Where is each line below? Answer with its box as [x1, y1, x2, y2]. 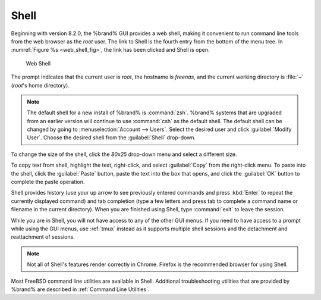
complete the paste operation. [11, 179, 85, 186]
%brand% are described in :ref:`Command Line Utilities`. [11, 286, 150, 293]
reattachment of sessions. [11, 233, 75, 240]
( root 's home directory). [11, 82, 70, 89]
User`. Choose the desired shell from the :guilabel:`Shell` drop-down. [27, 134, 196, 141]
